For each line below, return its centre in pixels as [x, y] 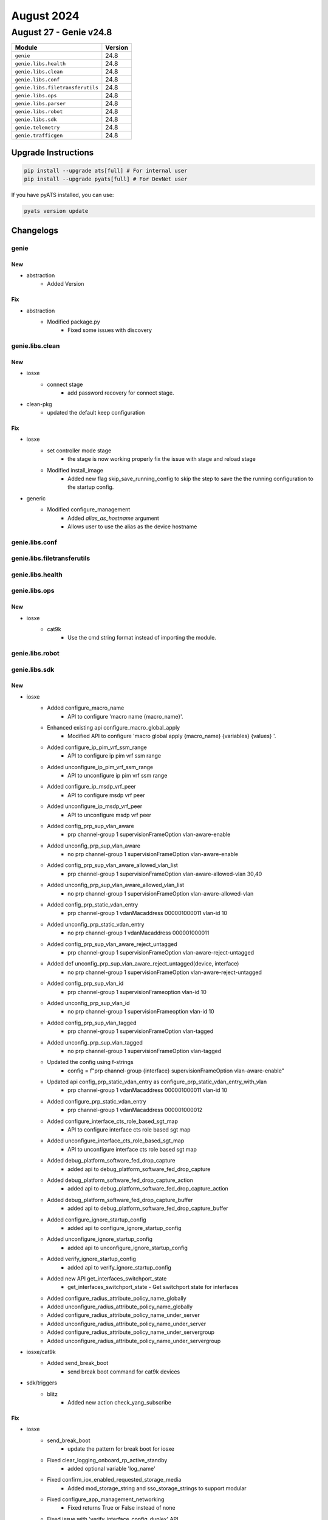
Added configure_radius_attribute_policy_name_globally [117, 1298]
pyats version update [56, 211]
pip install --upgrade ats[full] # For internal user [106, 171]
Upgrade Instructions [53, 152]
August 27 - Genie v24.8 [62, 32]
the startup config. [91, 487]
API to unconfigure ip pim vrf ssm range [118, 775]
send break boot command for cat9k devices [124, 1372]
